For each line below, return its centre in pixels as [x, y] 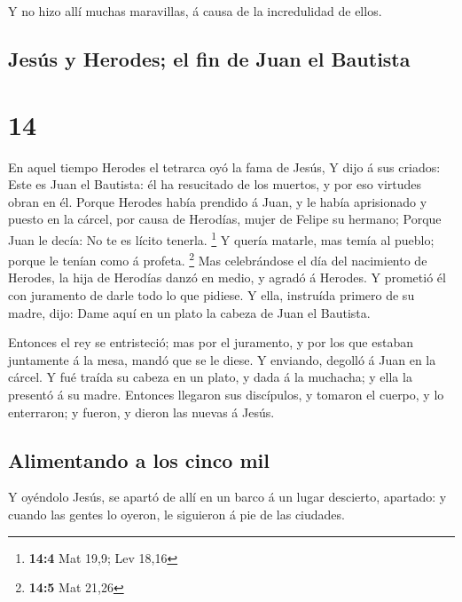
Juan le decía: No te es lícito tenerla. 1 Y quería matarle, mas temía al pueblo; [221, 238]
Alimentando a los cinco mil [139, 459]
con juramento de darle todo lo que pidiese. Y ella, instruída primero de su [211, 294]
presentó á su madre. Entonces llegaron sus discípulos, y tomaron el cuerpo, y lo [226, 394]
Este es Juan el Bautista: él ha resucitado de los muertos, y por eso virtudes [215, 184]
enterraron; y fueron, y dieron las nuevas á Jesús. [141, 412]
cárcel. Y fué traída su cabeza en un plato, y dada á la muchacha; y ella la [210, 377]
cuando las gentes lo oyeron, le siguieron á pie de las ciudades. [176, 514]
